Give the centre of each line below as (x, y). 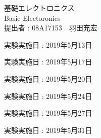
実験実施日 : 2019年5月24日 (48, 96)
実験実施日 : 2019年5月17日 (48, 62)
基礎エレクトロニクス (39, 8)
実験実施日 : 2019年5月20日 (48, 78)
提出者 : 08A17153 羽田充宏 (51, 28)
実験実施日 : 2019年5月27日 (48, 113)
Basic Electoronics (32, 18)
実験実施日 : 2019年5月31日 (48, 130)
